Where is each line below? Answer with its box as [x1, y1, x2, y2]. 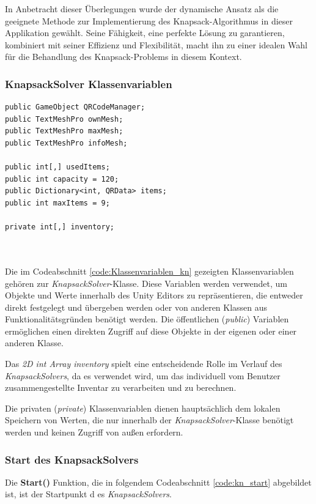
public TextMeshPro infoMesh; [5, 138, 128, 147]
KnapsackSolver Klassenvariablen [5, 76, 172, 91]
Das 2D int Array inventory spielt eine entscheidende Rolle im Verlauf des [5, 357, 282, 370]
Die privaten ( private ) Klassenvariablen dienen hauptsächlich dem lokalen [5, 401, 281, 414]
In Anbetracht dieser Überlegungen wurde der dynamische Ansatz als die [5, 2, 279, 15]
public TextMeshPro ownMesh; [5, 114, 123, 124]
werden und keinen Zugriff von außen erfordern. [5, 426, 183, 439]
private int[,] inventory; [5, 223, 114, 232]
